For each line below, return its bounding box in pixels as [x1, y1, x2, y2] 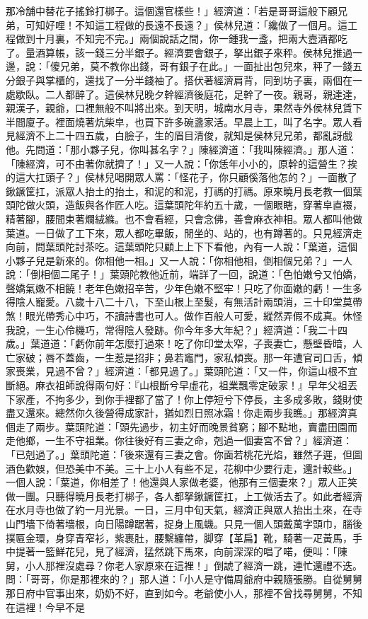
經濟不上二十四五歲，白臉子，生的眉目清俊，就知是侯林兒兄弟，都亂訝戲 [15, 128, 352, 143]
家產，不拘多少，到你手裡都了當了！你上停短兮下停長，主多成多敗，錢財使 [15, 391, 362, 406]
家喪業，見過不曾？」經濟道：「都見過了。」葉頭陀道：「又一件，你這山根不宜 [6, 364, 357, 378]
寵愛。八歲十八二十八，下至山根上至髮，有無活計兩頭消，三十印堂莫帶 [35, 294, 362, 309]
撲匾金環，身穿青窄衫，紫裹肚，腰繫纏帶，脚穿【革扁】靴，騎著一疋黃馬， [6, 530, 352, 545]
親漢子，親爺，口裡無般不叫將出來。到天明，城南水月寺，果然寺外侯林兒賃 [6, 100, 352, 115]
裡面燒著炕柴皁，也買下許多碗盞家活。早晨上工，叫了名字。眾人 [54, 114, 352, 129]
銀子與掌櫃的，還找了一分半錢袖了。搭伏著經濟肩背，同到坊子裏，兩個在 [15, 72, 352, 87]
